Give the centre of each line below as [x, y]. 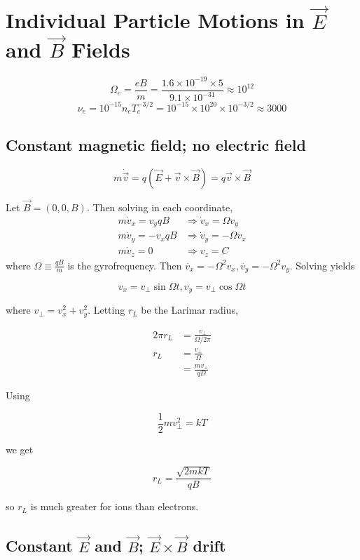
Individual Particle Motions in [155, 20]
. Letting [106, 310]
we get [20, 449]
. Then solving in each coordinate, [160, 207]
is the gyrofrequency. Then [125, 265]
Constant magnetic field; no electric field [156, 144]
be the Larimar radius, [189, 310]
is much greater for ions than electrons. [115, 506]
